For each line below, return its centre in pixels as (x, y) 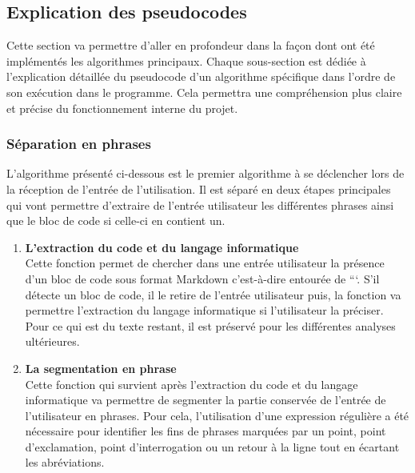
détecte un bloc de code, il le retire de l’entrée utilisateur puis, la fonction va (213, 294)
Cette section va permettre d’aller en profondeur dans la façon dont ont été (191, 45)
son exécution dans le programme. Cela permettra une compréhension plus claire (204, 92)
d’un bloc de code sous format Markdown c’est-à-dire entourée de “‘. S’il (202, 278)
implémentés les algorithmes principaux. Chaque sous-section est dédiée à (186, 60)
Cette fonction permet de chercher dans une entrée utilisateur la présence (205, 263)
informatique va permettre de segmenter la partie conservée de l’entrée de (206, 400)
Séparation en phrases (79, 144)
